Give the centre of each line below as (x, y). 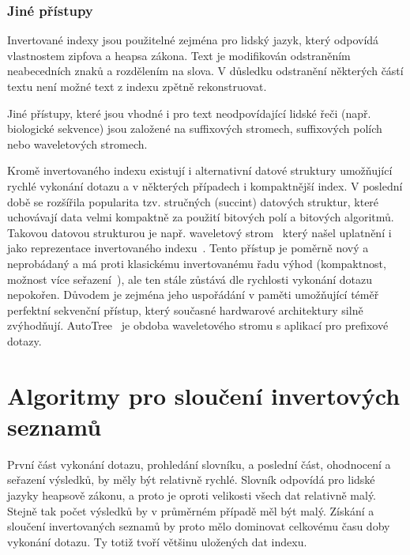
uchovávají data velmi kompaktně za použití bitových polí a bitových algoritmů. (201, 217)
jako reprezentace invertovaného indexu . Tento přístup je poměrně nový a (188, 248)
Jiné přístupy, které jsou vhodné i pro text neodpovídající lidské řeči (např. (189, 113)
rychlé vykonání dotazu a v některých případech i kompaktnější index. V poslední (205, 185)
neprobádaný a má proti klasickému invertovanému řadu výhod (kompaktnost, (197, 263)
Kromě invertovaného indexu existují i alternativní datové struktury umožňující (200, 170)
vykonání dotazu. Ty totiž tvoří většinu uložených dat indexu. (157, 541)
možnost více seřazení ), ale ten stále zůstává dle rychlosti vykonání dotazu (190, 279)
